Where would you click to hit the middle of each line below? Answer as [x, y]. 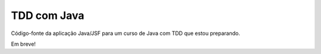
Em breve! [23, 44]
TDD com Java [48, 15]
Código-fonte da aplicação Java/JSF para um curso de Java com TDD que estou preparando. [125, 33]
